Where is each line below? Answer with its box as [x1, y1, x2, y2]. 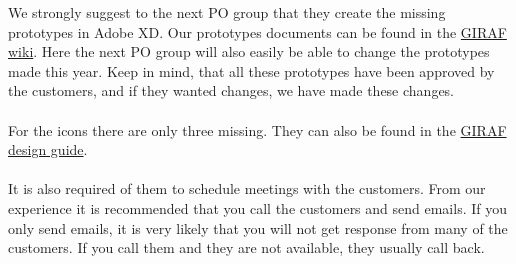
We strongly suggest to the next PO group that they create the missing [8, 2, 446, 22]
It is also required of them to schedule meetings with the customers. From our [8, 178, 486, 199]
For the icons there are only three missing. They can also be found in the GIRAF [8, 119, 507, 140]
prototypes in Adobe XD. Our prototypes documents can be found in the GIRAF [8, 21, 507, 42]
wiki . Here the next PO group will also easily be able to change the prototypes [8, 41, 490, 62]
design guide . [8, 139, 88, 160]
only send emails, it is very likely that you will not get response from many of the [8, 217, 508, 238]
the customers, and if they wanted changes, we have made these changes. [8, 80, 455, 101]
